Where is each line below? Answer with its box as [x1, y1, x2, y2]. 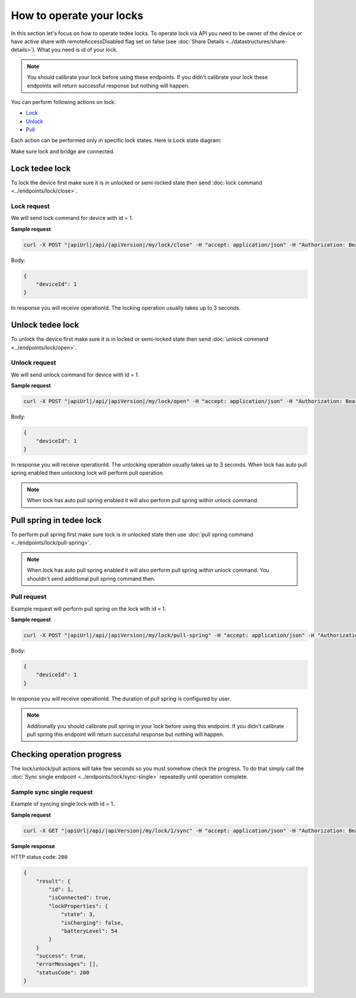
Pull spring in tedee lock [11, 515, 102, 525]
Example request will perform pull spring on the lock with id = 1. [11, 605, 166, 612]
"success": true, [36, 953, 87, 959]
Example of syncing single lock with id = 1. [11, 800, 115, 808]
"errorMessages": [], [36, 961, 99, 968]
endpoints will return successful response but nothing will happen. [27, 82, 190, 89]
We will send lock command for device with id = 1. [11, 215, 133, 222]
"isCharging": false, [61, 919, 124, 926]
